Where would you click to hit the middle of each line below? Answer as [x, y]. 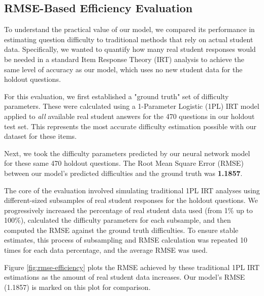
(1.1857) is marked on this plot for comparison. [77, 287]
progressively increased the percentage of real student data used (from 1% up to [128, 210]
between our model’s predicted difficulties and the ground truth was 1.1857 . [123, 173]
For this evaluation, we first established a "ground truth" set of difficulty [117, 96]
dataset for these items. [40, 136]
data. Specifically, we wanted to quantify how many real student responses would [130, 49]
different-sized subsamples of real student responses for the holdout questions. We [131, 200]
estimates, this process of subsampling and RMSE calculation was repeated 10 [126, 240]
